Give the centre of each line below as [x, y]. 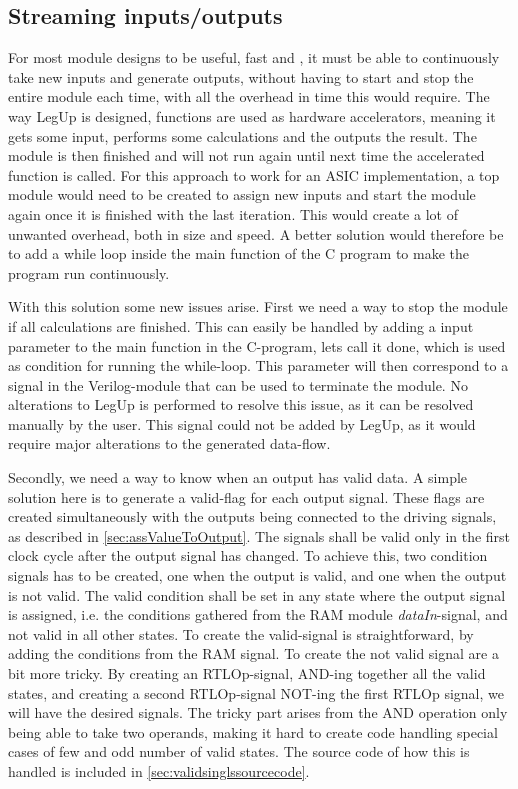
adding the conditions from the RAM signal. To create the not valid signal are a [253, 653]
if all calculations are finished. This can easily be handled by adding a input [241, 325]
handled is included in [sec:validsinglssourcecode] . [159, 770]
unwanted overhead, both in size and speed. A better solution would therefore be [256, 233]
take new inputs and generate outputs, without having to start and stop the [241, 76]
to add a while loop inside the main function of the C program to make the [238, 253]
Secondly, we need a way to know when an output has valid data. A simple [238, 477]
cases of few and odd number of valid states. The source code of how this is [239, 751]
